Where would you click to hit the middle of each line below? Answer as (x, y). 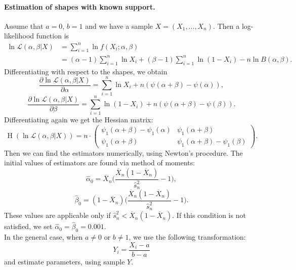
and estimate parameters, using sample (65, 261)
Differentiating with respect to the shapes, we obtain (86, 71)
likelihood (19, 36)
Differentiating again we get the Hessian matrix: (79, 120)
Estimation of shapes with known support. (80, 6)
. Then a (226, 26)
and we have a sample (119, 26)
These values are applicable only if (57, 215)
